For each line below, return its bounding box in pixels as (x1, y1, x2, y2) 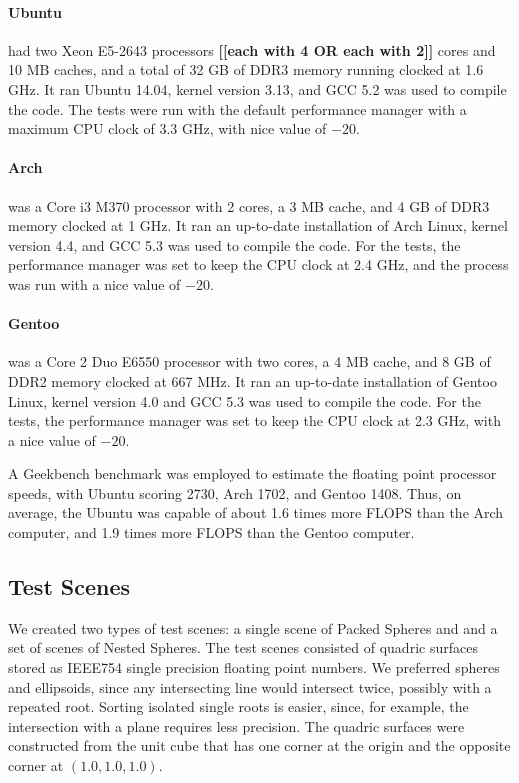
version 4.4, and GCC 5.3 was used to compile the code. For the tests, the (8, 234, 461, 255)
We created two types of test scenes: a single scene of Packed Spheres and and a (8, 617, 498, 638)
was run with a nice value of (8, 273, 181, 294)
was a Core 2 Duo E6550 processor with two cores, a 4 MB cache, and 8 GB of (8, 351, 491, 372)
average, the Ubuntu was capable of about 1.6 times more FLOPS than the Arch (8, 502, 504, 523)
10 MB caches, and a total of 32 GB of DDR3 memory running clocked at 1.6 (8, 59, 484, 80)
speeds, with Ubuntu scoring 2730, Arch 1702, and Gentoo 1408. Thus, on (8, 482, 462, 503)
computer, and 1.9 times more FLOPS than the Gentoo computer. (8, 522, 415, 543)
